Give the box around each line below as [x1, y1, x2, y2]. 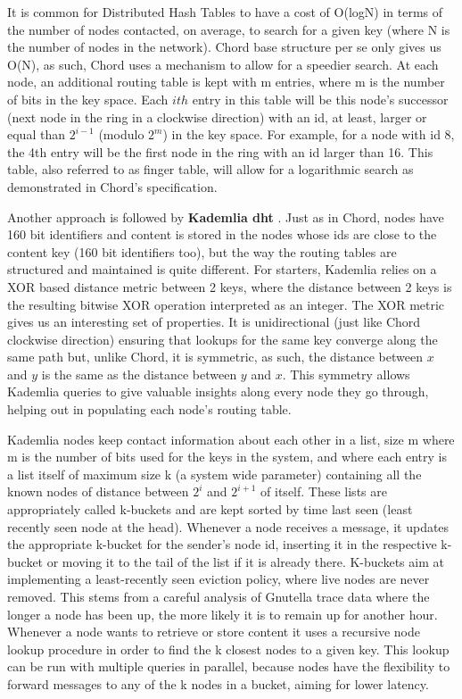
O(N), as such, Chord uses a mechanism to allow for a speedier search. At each [7, 54, 439, 73]
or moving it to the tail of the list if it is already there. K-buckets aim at [46, 552, 444, 570]
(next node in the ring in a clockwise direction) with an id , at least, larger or [7, 107, 427, 126]
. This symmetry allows [282, 364, 410, 383]
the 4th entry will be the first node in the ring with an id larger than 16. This [7, 142, 433, 161]
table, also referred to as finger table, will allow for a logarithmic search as [7, 160, 414, 179]
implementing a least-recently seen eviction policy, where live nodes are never [7, 570, 430, 588]
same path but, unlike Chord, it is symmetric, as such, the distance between [7, 347, 424, 366]
